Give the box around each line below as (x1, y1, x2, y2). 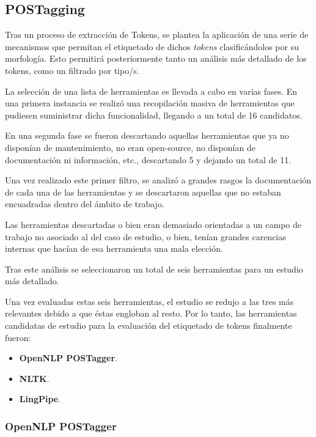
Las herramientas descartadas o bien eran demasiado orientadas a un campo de (5, 218, 301, 230)
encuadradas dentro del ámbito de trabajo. (5, 197, 164, 210)
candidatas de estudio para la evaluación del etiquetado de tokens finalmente (5, 319, 292, 332)
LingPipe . (19, 392, 61, 405)
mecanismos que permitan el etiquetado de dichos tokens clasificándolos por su (5, 40, 299, 53)
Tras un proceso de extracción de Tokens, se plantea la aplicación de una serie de (5, 28, 309, 41)
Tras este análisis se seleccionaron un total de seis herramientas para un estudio (5, 262, 303, 275)
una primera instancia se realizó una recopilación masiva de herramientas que (5, 97, 295, 109)
